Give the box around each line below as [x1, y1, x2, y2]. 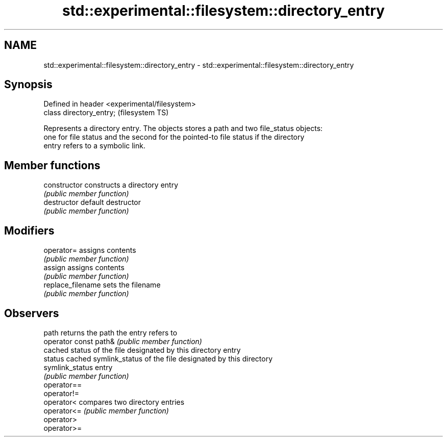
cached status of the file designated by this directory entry [43, 345, 241, 354]
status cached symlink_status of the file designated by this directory [43, 354, 273, 363]
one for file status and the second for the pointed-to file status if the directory [43, 133, 305, 142]
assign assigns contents [43, 263, 125, 272]
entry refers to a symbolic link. [43, 141, 145, 150]
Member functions [4, 159, 101, 172]
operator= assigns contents [43, 246, 136, 255]
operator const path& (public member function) [43, 336, 202, 346]
